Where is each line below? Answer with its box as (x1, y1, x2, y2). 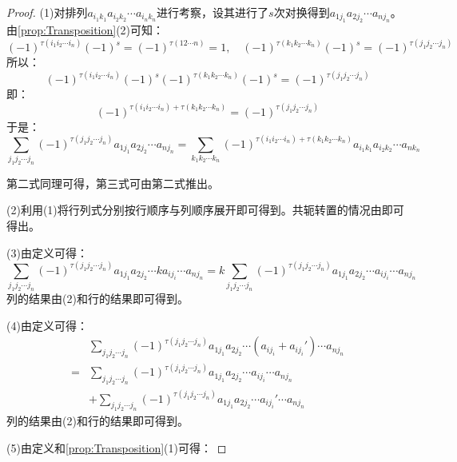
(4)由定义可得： (6, 317, 88, 333)
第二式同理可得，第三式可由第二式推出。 (6, 174, 219, 191)
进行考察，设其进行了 (157, 4, 269, 20)
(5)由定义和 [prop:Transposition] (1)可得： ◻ (6, 439, 227, 456)
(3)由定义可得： (6, 244, 88, 261)
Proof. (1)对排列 (6, 4, 88, 20)
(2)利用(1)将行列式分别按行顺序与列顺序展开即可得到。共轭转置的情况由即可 (6, 201, 404, 218)
